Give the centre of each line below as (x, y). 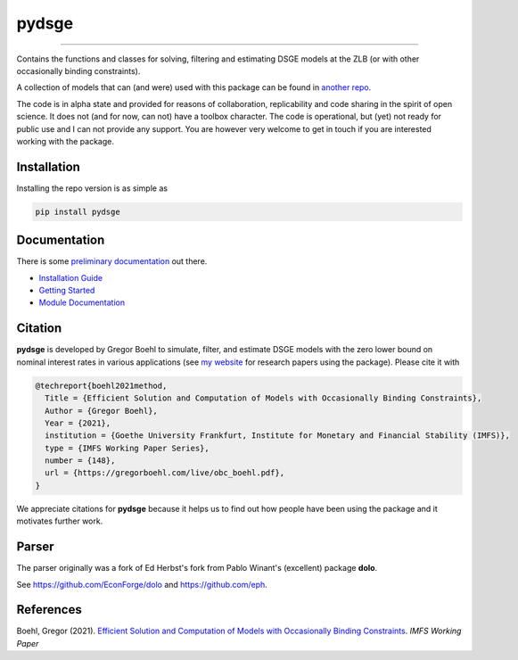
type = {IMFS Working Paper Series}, (127, 448)
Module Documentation (82, 302)
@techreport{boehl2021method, (101, 385)
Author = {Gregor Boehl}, (101, 411)
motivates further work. (60, 521)
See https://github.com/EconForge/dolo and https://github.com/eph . (142, 584)
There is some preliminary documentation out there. (112, 261)
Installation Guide (70, 277)
